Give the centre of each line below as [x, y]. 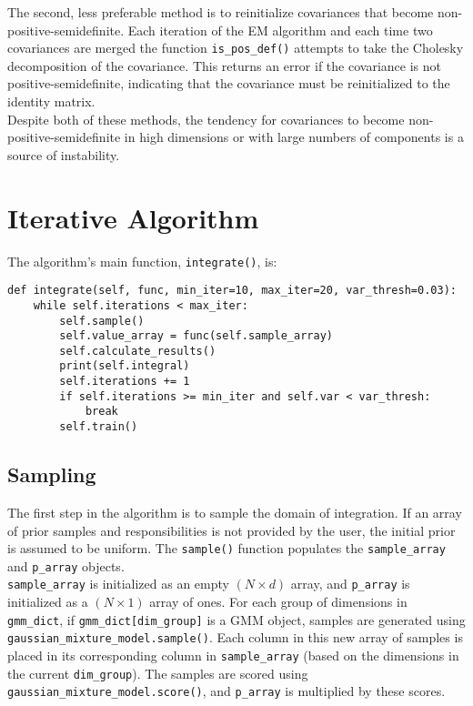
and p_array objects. [66, 565]
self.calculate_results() [138, 351]
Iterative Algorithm [133, 217]
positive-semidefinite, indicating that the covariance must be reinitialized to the [229, 83]
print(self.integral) [125, 366]
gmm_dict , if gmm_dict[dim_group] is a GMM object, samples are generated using [236, 619]
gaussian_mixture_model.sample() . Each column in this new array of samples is [235, 637]
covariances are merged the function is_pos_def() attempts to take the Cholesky [236, 48]
